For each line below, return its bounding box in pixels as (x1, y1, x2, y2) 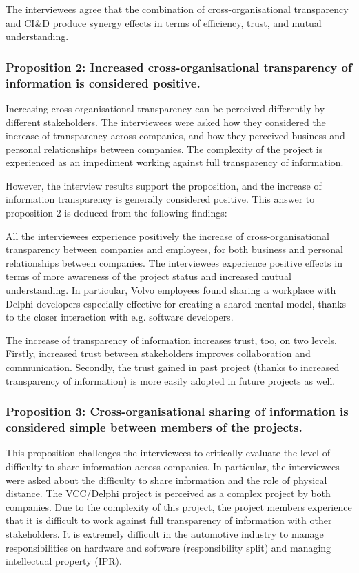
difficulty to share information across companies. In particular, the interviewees (6, 459, 340, 473)
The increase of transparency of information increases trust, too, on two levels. (6, 332, 337, 347)
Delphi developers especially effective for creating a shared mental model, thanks (6, 296, 347, 310)
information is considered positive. (6, 74, 201, 91)
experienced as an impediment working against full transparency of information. (6, 155, 344, 170)
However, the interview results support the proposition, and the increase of (6, 178, 322, 192)
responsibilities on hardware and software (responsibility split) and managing (6, 540, 331, 554)
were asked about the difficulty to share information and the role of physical (6, 472, 327, 487)
